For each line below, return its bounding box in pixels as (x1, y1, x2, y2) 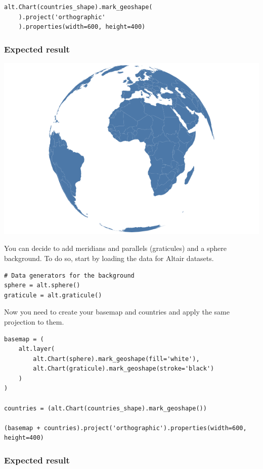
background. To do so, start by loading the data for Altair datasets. (4, 252, 214, 263)
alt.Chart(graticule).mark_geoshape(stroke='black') (33, 365, 214, 373)
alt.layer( (18, 345, 55, 353)
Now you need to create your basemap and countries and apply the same (4, 306, 230, 317)
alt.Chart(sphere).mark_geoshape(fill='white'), (33, 355, 200, 362)
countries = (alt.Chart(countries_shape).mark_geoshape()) (4, 404, 207, 412)
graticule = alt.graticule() (4, 291, 102, 299)
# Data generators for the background (4, 272, 135, 279)
